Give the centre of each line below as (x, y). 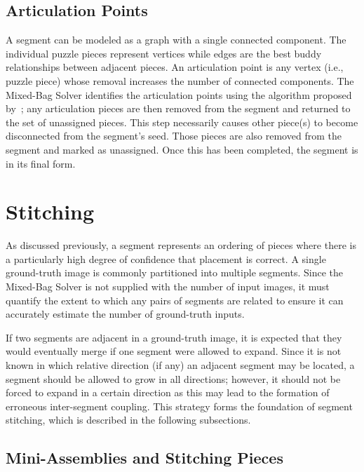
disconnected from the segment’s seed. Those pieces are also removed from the (174, 136)
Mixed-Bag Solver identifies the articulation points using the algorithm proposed (179, 94)
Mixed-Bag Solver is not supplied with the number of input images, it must (168, 286)
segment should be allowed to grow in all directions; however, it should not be (173, 378)
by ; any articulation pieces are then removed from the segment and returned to (178, 108)
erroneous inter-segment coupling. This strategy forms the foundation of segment (179, 406)
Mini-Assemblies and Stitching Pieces (144, 458)
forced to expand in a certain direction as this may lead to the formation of (168, 392)
